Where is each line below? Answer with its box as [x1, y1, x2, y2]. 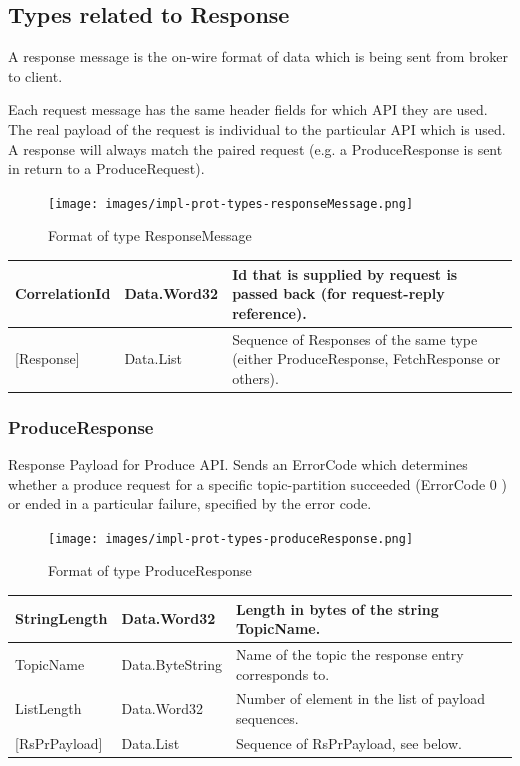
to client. [8, 65, 63, 86]
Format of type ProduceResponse [48, 560, 252, 581]
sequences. [235, 708, 299, 729]
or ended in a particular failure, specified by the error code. [8, 493, 372, 514]
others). [232, 367, 279, 388]
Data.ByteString [121, 653, 222, 674]
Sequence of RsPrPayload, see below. [235, 732, 462, 753]
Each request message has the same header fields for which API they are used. [8, 99, 488, 120]
